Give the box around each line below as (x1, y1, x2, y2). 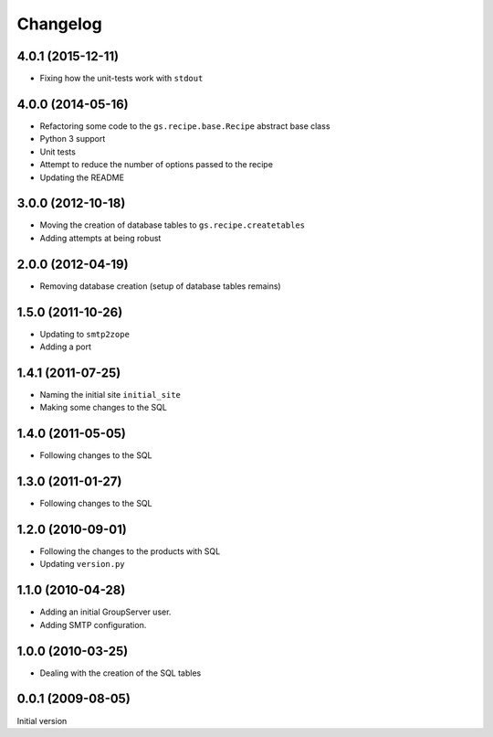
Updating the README (39, 172, 125, 183)
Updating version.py (39, 559, 125, 570)
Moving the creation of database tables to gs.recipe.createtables (39, 219, 306, 230)
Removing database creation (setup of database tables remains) (39, 280, 282, 292)
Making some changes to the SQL (39, 402, 168, 413)
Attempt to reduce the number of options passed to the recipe (39, 159, 274, 170)
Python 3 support (39, 134, 106, 144)
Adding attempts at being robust (39, 232, 162, 243)
